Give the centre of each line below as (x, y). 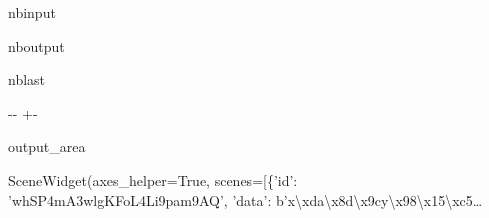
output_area (47, 146)
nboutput (36, 45)
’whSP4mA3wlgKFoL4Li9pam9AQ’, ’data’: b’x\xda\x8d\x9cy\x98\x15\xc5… (245, 199)
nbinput (32, 12)
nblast (27, 79)
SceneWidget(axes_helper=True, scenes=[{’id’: (153, 179)
